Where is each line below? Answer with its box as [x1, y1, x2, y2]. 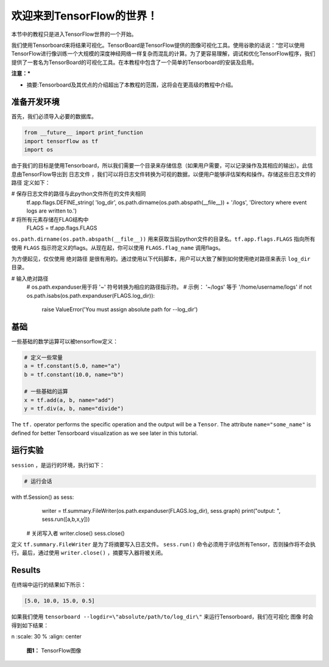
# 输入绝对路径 [11, 275, 49, 282]
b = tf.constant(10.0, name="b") [24, 371, 124, 378]
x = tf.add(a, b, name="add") [24, 397, 115, 403]
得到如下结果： [11, 621, 49, 629]
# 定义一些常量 [24, 354, 63, 361]
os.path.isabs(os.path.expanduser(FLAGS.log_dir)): [26, 292, 155, 299]
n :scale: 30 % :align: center [11, 633, 82, 640]
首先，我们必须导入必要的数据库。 [11, 113, 97, 120]
